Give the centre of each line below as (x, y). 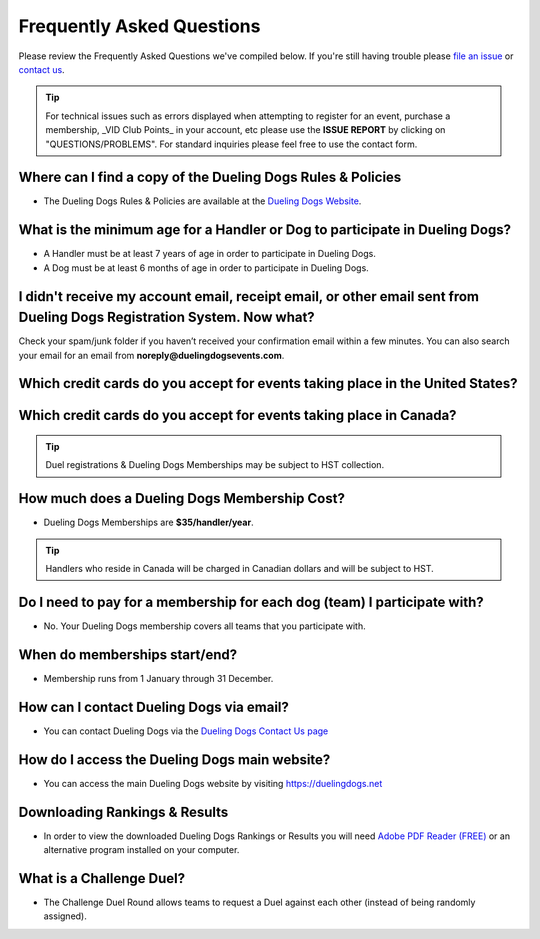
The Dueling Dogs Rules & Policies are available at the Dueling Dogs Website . (202, 201)
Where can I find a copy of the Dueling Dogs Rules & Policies (210, 177)
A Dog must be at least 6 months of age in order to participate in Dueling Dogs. (206, 267)
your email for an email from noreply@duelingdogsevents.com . (151, 355)
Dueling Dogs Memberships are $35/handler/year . (148, 522)
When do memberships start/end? (128, 654)
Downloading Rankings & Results (123, 811)
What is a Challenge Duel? (102, 878)
